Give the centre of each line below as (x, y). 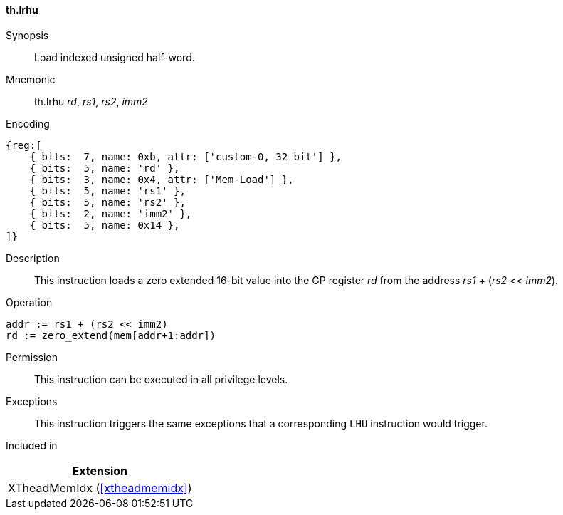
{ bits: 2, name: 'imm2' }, (111, 213)
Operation (29, 302)
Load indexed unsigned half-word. (115, 57)
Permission (32, 357)
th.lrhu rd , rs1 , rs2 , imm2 (91, 101)
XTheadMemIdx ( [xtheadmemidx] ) (100, 488)
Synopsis (27, 35)
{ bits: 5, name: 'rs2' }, (107, 202)
